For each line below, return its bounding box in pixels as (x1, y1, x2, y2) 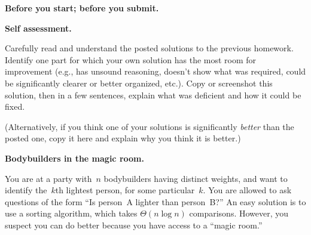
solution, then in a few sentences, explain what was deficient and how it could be (5, 88, 301, 101)
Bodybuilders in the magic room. (5, 151, 144, 164)
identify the (5, 184, 47, 196)
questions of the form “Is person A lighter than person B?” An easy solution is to (5, 195, 306, 208)
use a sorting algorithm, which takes (5, 207, 138, 219)
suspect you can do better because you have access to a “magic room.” (5, 218, 263, 231)
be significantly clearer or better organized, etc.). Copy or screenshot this (5, 76, 273, 89)
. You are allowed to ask (203, 184, 292, 196)
